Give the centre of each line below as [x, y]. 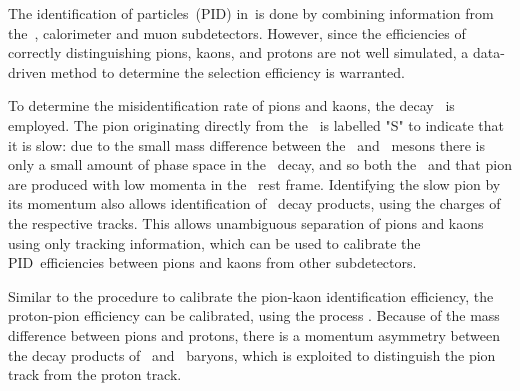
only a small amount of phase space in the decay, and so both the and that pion [260, 164]
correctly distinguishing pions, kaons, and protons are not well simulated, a [238, 52]
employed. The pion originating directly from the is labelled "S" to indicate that [256, 124]
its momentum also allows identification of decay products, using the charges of [254, 203]
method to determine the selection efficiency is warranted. [227, 71]
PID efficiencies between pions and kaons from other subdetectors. [212, 262]
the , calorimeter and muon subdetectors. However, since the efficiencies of [237, 32]
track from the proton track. [95, 374]
